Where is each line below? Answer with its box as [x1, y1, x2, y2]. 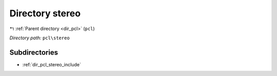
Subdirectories [9, 48, 58, 57]
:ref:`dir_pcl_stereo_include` [22, 61, 82, 67]
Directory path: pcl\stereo [9, 35, 70, 41]
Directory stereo [9, 8, 81, 19]
